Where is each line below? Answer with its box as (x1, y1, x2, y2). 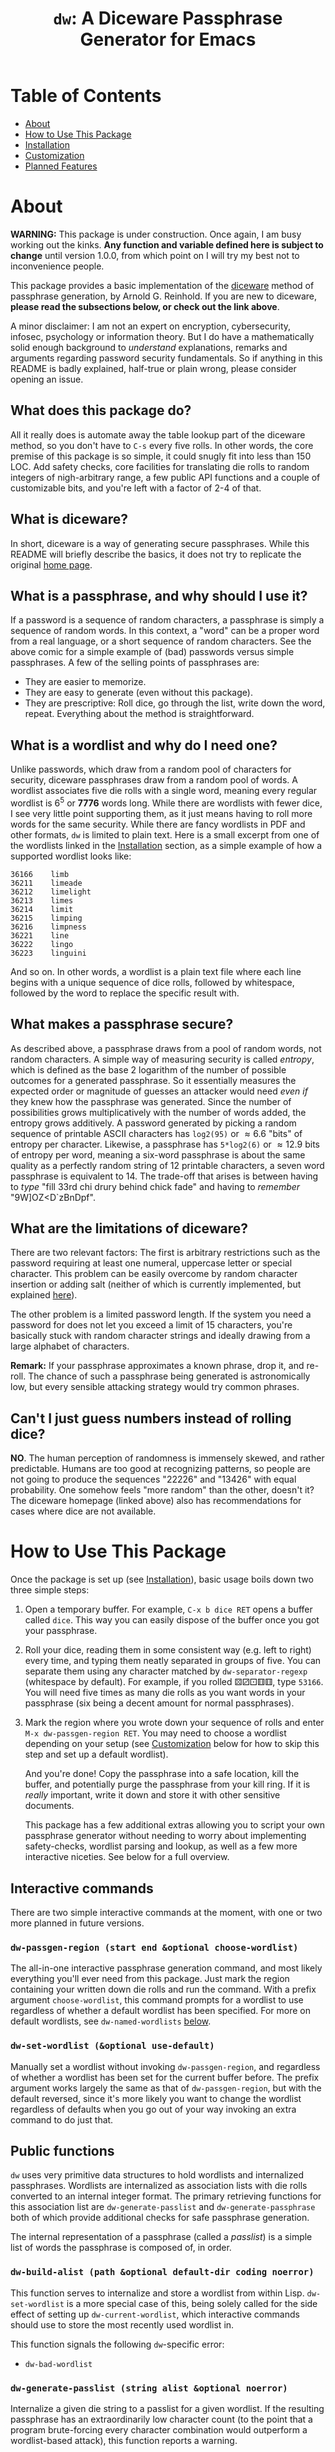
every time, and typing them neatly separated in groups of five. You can (24, 1655, 322, 1667)
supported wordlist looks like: (10, 850, 132, 862)
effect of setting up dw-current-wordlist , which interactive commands (10, 2308, 300, 2320)
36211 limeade (10, 878, 83, 888)
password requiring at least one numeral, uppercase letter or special (10, 1257, 293, 1269)
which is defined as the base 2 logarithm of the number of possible (10, 1063, 287, 1076)
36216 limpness (10, 922, 87, 932)
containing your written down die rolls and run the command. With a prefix (10, 1983, 317, 1996)
